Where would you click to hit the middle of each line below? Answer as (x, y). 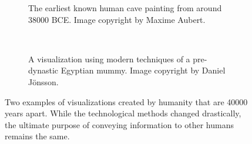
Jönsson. (43, 81)
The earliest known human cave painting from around (125, 8)
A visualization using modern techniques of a (109, 58)
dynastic (43, 70)
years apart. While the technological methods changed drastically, (123, 113)
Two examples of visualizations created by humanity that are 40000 (126, 101)
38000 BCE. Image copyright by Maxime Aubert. (117, 19)
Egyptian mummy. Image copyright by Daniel (143, 70)
